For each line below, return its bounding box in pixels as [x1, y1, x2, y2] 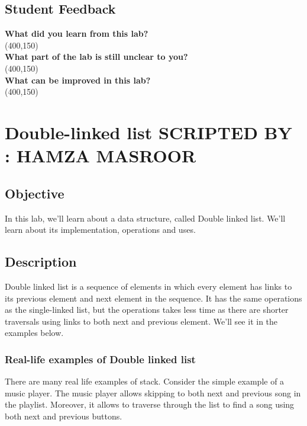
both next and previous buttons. [5, 409, 122, 422]
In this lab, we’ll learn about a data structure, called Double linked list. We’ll [5, 212, 286, 224]
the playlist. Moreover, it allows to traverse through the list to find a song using [5, 398, 295, 411]
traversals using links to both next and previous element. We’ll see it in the [5, 315, 278, 327]
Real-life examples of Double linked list [5, 351, 196, 366]
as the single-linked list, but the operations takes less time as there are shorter [5, 303, 289, 316]
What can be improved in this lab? [5, 73, 151, 86]
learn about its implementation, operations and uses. [5, 223, 196, 236]
